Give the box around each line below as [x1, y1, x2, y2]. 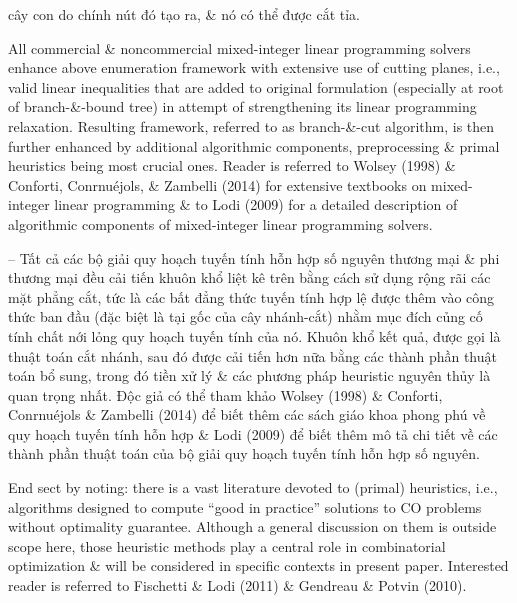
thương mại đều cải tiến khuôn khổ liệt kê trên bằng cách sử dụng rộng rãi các [8, 267, 491, 288]
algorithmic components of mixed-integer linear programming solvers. [8, 213, 433, 234]
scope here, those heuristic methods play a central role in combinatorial [8, 535, 446, 556]
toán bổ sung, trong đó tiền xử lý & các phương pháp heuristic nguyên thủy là [8, 365, 491, 386]
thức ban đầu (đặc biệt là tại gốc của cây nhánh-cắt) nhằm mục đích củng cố [8, 306, 483, 327]
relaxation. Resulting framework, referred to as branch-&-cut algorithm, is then [8, 115, 495, 136]
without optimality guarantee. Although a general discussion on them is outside [8, 516, 497, 537]
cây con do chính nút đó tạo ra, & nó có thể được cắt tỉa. [8, 4, 360, 24]
